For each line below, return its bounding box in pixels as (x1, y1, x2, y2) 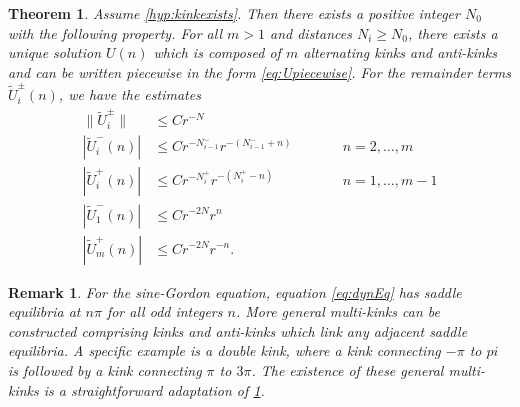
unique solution (8, 42, 102, 63)
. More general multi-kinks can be (235, 301, 440, 322)
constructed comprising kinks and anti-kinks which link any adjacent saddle (8, 320, 468, 341)
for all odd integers (106, 301, 223, 322)
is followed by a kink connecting (8, 359, 202, 380)
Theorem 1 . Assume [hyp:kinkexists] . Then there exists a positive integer (8, 3, 460, 23)
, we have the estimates (58, 84, 201, 105)
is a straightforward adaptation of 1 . (43, 379, 265, 400)
